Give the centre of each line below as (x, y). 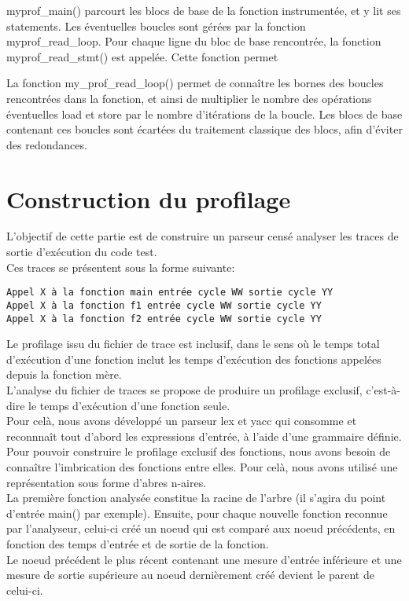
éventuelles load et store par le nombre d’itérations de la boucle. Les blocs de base (204, 114)
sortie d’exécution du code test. (82, 252)
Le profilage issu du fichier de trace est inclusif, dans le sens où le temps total (193, 344)
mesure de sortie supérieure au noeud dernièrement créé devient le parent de (190, 575)
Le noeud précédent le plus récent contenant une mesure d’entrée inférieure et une (204, 559)
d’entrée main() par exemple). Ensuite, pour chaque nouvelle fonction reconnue (197, 513)
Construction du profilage (149, 198)
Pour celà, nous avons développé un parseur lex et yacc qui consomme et (182, 421)
